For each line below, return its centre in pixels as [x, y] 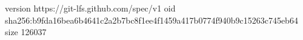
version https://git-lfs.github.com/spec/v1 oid [90, 8]
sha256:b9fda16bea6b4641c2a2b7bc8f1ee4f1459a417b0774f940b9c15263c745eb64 [151, 20]
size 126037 [26, 32]
